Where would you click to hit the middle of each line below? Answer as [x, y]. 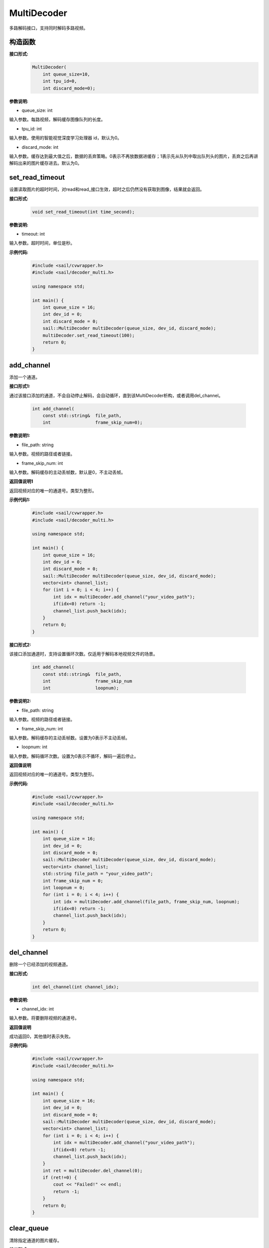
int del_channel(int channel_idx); [75, 987]
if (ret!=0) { [60, 1178]
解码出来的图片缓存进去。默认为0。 [46, 163]
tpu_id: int [32, 129]
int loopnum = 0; [64, 888]
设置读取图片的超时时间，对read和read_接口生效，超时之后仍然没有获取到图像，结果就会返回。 [107, 189]
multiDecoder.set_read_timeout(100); [89, 335]
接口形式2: [20, 644]
